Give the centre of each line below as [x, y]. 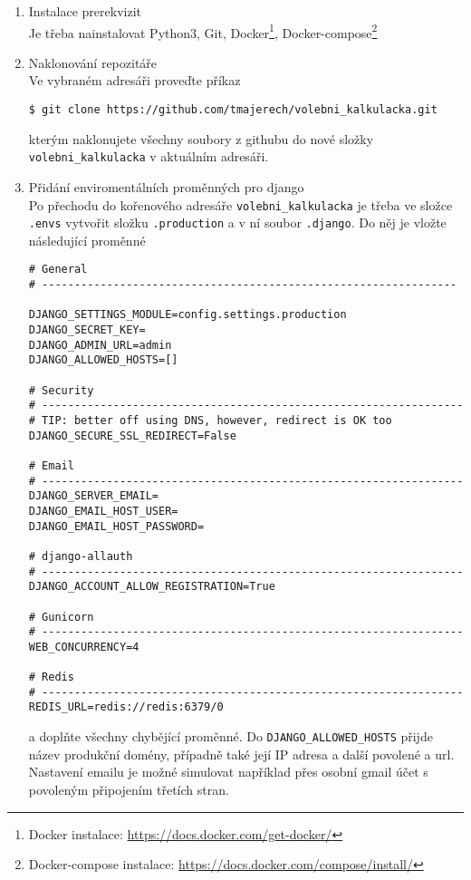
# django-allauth [81, 556]
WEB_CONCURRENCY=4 [84, 647]
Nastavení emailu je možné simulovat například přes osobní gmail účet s [228, 772]
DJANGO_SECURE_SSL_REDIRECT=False [132, 435]
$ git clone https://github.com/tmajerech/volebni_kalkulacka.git [233, 110]
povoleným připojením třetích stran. [129, 789]
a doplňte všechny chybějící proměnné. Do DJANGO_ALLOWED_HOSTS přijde [231, 736]
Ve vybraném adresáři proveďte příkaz [135, 80]
